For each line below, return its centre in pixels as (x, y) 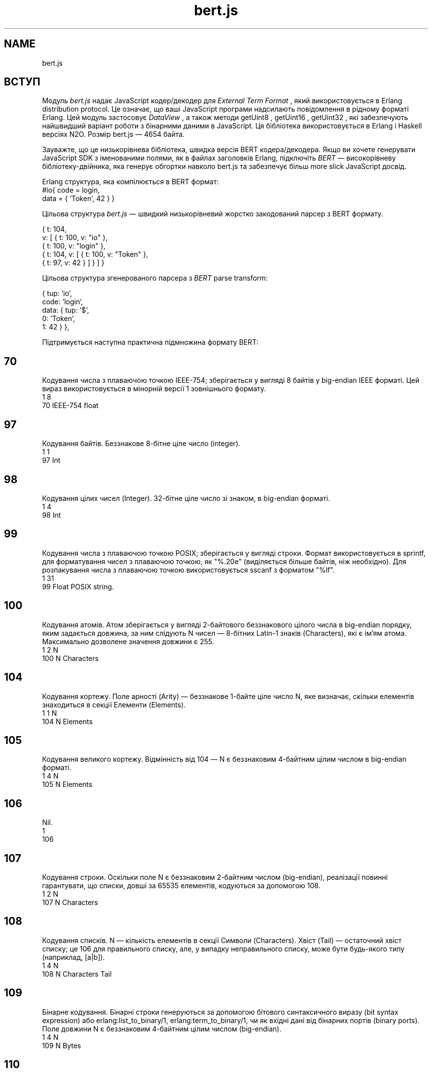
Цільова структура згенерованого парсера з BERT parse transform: (155, 278)
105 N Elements (67, 784)
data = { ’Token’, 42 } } (78, 199)
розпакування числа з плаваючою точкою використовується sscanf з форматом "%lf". (188, 570)
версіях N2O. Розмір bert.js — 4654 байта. (113, 134)
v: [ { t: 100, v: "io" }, (75, 238)
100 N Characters (70, 658)
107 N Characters (70, 903)
